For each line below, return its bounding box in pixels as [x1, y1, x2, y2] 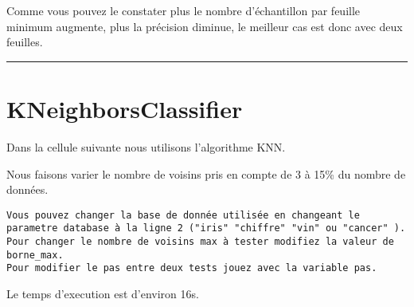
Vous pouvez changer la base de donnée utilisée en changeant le [6, 209, 360, 221]
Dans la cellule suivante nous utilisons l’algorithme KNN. [6, 138, 286, 155]
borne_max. [6, 249, 64, 261]
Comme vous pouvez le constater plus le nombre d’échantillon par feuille [6, 2, 361, 18]
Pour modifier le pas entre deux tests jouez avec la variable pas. [6, 262, 377, 274]
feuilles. [6, 33, 43, 50]
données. [6, 181, 49, 198]
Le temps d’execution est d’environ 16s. [6, 285, 199, 301]
